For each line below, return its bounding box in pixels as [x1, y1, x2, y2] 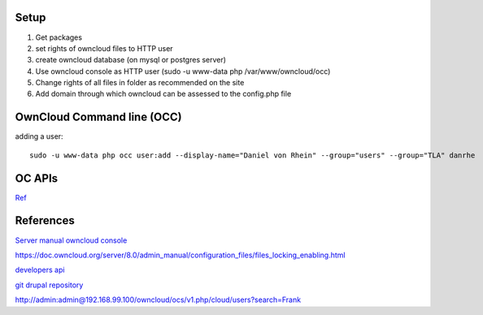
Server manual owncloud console [15, 235, 128, 245]
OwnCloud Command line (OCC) [15, 110, 182, 124]
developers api [15, 265, 65, 275]
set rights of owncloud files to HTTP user [35, 43, 174, 53]
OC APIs [15, 171, 59, 185]
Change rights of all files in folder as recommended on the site [35, 78, 245, 88]
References [15, 214, 75, 227]
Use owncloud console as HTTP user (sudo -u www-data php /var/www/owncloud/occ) [35, 66, 331, 76]
